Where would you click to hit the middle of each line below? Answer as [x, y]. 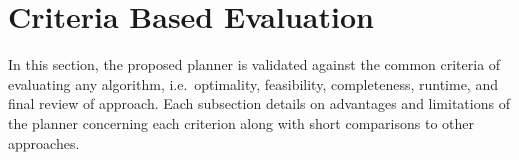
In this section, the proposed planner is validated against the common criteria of [254, 64]
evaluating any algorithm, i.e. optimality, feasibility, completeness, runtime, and [253, 83]
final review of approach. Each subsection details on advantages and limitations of [259, 103]
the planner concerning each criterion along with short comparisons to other [241, 122]
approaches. [44, 142]
